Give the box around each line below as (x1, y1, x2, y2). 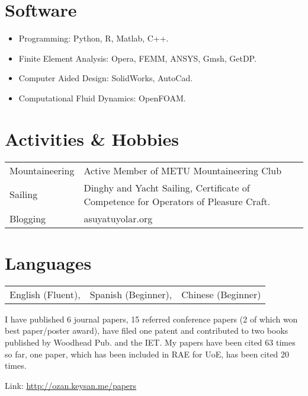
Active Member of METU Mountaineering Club (84, 163, 282, 177)
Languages (5, 250, 92, 274)
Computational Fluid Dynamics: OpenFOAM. (18, 91, 186, 104)
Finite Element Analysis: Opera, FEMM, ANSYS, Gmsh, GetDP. (18, 52, 256, 64)
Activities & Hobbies (5, 126, 179, 151)
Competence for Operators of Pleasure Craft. (84, 194, 271, 208)
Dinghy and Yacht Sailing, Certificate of (84, 180, 250, 194)
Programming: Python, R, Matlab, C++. (18, 32, 169, 44)
